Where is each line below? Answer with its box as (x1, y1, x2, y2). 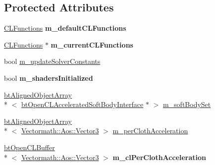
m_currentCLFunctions (51, 39, 133, 50)
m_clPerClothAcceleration (112, 152, 207, 162)
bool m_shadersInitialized (4, 72, 93, 83)
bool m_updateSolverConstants (4, 56, 101, 66)
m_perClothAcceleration (112, 125, 188, 136)
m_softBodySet (162, 99, 211, 110)
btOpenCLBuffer (4, 142, 55, 152)
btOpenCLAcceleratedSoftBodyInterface (21, 99, 144, 110)
